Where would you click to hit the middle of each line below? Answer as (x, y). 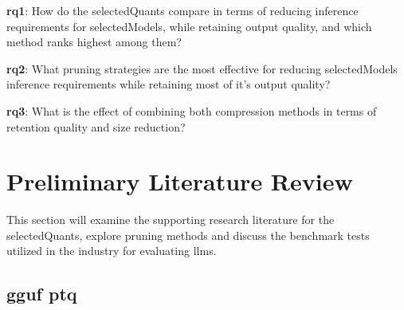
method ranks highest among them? (94, 42)
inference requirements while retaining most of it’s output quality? (169, 84)
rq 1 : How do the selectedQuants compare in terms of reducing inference (182, 10)
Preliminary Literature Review (180, 181)
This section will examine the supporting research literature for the (171, 220)
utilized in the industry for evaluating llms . (112, 251)
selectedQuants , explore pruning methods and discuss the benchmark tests (188, 235)
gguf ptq (42, 294)
